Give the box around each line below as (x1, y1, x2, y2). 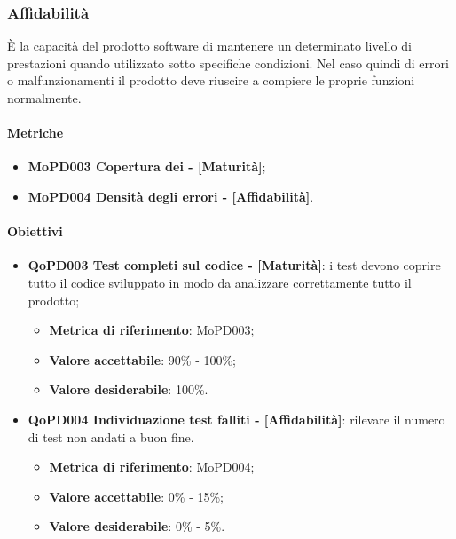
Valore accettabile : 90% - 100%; (49, 350, 237, 369)
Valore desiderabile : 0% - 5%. (49, 517, 225, 535)
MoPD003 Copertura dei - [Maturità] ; (28, 157, 266, 176)
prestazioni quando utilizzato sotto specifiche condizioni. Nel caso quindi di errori (7, 53, 449, 72)
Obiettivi (7, 222, 63, 241)
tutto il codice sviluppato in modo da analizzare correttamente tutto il (28, 273, 412, 291)
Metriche (7, 123, 64, 142)
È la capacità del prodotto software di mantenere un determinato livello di (7, 36, 412, 55)
